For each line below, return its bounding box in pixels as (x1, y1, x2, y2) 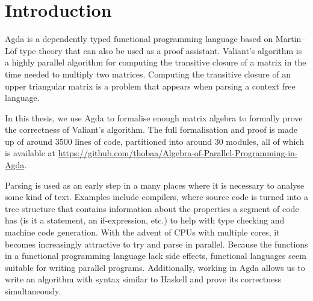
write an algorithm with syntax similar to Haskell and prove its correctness (5, 273, 282, 285)
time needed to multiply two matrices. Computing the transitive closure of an (5, 67, 291, 80)
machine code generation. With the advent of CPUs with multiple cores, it (5, 226, 280, 239)
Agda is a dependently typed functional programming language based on (5, 32, 273, 45)
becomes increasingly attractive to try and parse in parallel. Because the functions (5, 237, 308, 250)
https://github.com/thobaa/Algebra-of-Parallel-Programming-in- (58, 147, 298, 159)
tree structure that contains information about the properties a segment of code (5, 202, 299, 214)
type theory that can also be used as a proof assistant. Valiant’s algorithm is (19, 44, 302, 56)
